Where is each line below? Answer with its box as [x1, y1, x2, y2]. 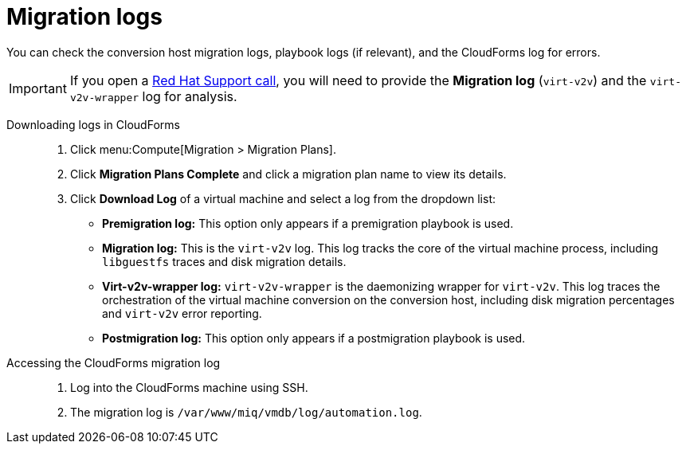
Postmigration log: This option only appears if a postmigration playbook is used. [102, 331, 526, 345]
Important [9, 80, 67, 96]
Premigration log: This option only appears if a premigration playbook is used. [102, 216, 514, 230]
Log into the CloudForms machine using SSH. [70, 380, 308, 394]
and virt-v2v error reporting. [102, 306, 262, 320]
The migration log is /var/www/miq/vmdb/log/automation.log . [70, 405, 422, 419]
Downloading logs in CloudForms [6, 117, 180, 131]
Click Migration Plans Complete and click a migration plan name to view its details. [70, 166, 507, 181]
